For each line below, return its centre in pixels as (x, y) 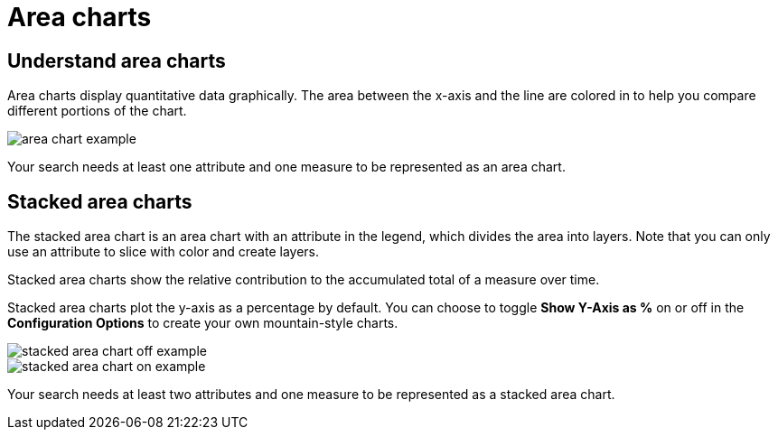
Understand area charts (117, 60)
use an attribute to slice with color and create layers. (164, 252)
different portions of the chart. (97, 111)
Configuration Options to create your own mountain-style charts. (203, 323)
